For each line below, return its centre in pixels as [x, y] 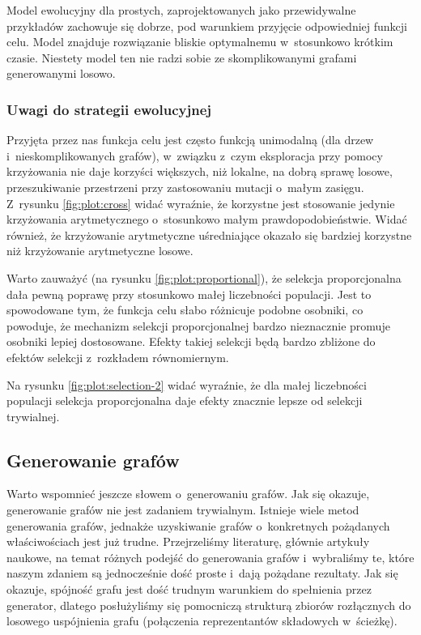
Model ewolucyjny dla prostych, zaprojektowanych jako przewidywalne [181, 10]
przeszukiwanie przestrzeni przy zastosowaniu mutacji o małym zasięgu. [185, 187]
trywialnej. [33, 416]
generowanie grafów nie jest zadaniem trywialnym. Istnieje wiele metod [183, 510]
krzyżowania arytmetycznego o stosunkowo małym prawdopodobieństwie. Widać [207, 219]
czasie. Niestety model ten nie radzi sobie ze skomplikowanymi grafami [182, 57]
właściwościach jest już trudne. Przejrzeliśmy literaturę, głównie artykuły [188, 541]
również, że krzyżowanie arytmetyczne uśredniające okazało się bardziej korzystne [209, 234]
